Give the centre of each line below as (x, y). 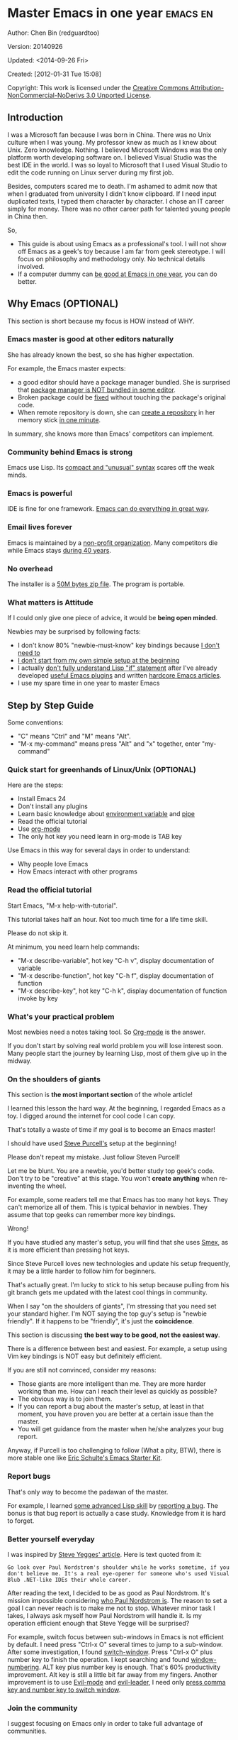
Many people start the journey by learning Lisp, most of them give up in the (117, 1053)
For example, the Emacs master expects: (67, 368)
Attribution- (207, 87)
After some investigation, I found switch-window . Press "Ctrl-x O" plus (110, 1652)
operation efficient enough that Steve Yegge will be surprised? (98, 1623)
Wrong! (18, 1228)
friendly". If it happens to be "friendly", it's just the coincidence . (101, 1321)
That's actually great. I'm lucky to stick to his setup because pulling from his (118, 1285)
